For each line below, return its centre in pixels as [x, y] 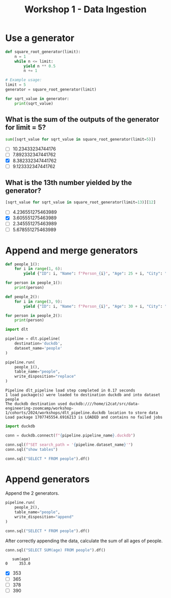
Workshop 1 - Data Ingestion [85, 9]
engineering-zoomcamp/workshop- [39, 408]
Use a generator [40, 38]
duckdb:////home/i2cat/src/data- [104, 404]
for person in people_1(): [34, 283]
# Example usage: [24, 80]
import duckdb [20, 426]
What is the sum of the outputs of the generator [82, 119]
